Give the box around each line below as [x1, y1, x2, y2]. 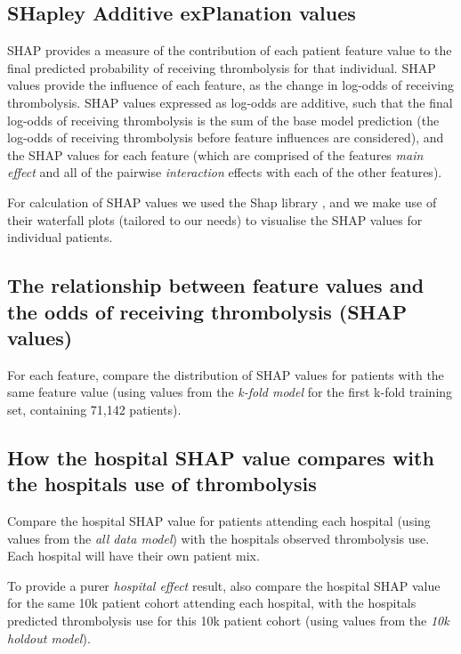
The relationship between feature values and [7, 271, 425, 299]
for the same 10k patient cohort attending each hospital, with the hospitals [7, 593, 417, 612]
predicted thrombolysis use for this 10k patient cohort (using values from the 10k [7, 611, 449, 630]
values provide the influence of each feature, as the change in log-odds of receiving [7, 76, 454, 94]
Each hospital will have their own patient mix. [7, 546, 260, 565]
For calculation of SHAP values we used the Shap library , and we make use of [7, 192, 437, 211]
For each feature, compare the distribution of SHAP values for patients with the [7, 365, 444, 384]
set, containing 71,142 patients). [7, 400, 182, 418]
